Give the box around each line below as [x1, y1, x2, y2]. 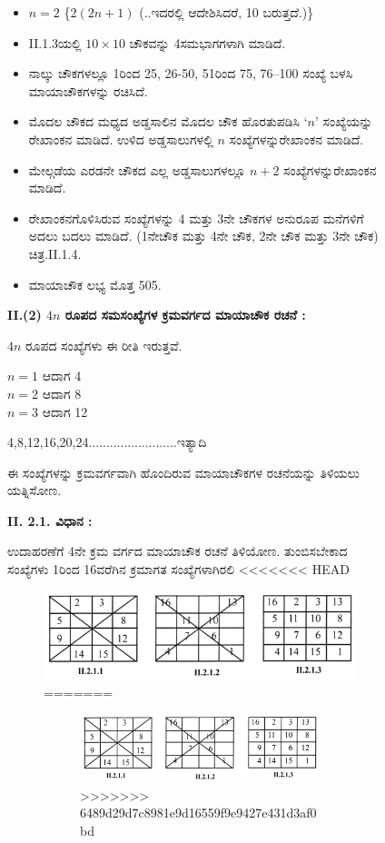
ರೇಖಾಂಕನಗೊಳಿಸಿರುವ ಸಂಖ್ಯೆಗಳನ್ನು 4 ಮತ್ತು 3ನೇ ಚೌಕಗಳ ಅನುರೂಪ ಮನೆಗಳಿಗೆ [28, 208, 364, 227]
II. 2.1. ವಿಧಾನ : [7, 511, 93, 530]
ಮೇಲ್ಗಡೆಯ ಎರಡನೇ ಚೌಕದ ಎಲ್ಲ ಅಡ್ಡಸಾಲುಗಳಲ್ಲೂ [28, 160, 246, 179]
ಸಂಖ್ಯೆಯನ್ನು [322, 112, 373, 131]
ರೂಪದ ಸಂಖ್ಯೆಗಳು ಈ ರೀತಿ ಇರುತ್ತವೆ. [25, 335, 183, 354]
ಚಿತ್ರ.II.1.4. [28, 243, 82, 263]
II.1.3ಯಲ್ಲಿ [28, 33, 82, 52]
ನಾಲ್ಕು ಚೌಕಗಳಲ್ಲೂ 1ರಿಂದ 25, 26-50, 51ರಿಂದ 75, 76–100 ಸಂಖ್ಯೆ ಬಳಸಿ [28, 64, 353, 83]
